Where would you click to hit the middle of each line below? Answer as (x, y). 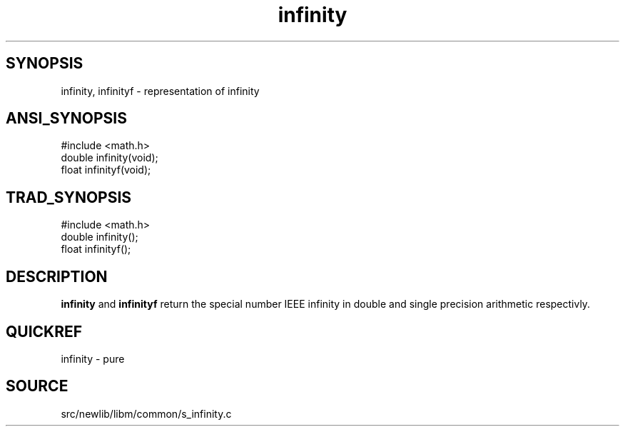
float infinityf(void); (106, 170)
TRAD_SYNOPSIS (69, 197)
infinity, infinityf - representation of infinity (160, 91)
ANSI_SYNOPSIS (66, 119)
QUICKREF (44, 331)
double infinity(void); (110, 158)
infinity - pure (93, 358)
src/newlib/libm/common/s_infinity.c (146, 413)
